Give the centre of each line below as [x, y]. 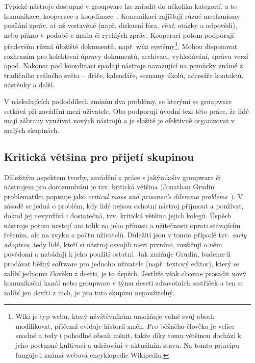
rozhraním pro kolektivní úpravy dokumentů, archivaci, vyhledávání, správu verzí [126, 56]
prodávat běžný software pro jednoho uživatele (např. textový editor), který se [122, 263]
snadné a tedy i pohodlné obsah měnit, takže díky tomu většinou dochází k [128, 335]
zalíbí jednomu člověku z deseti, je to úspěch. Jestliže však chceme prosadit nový [125, 273]
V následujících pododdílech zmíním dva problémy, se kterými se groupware [118, 101]
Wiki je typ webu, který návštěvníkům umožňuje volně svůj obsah [115, 316]
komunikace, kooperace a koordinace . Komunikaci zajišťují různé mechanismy [122, 15]
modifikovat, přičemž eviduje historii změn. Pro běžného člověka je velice [125, 325]
